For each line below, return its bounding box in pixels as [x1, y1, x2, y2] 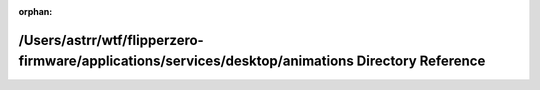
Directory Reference [356, 53, 486, 70]
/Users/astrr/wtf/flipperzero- [18, 31, 204, 49]
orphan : [18, 6, 53, 17]
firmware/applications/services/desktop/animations [18, 53, 354, 70]
